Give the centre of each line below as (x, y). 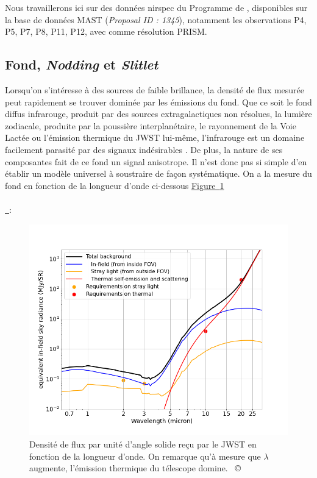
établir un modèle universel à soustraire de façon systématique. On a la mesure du (158, 173)
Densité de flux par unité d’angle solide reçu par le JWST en (143, 444)
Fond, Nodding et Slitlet (82, 64)
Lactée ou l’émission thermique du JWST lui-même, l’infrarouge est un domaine (155, 137)
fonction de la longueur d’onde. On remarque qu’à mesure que (145, 456)
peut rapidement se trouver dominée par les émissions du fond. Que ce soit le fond (158, 102)
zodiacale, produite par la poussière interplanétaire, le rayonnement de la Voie (151, 125)
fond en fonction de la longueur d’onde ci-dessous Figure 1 (115, 185)
